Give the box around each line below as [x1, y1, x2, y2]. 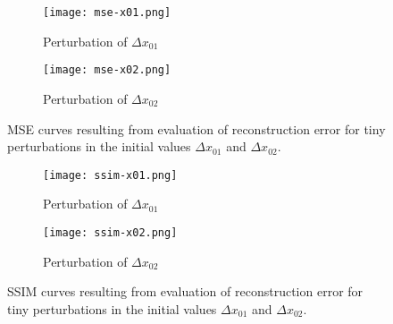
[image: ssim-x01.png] [43, 168, 178, 182]
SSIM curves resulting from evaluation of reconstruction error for [7, 282, 364, 301]
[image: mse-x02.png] [43, 64, 171, 77]
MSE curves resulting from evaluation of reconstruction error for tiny [7, 119, 386, 138]
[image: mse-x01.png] [43, 6, 171, 19]
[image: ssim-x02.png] [43, 226, 178, 239]
